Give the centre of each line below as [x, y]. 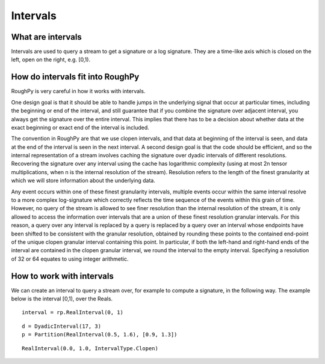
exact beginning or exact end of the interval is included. [80, 127]
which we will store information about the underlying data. [83, 181]
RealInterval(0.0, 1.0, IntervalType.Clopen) [90, 348]
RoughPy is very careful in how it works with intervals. [78, 91]
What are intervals [47, 37]
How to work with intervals [62, 276]
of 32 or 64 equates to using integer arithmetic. [70, 259]
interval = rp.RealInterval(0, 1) [73, 313]
